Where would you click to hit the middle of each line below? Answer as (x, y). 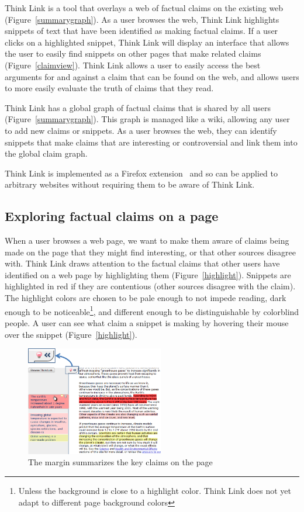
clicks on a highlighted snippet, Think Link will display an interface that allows (147, 42)
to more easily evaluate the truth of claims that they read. (109, 88)
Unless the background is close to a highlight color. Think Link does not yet (155, 491)
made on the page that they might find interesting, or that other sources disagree (150, 252)
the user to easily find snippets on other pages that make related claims (133, 53)
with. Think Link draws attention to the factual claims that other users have (142, 263)
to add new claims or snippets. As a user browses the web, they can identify (141, 130)
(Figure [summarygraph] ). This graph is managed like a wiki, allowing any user (147, 119)
